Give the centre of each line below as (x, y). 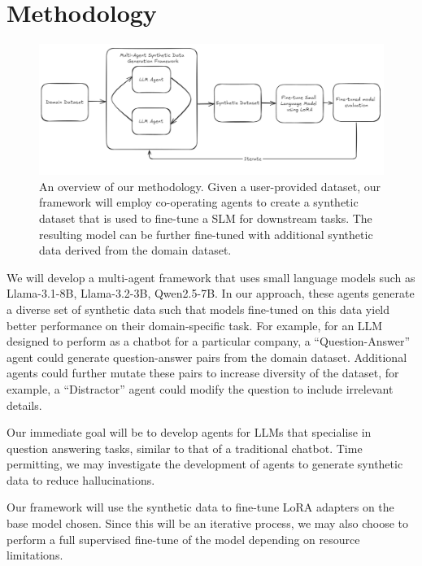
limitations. (35, 555)
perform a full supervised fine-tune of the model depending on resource (183, 539)
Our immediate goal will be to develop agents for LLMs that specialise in (189, 432)
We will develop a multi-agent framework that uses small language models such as (211, 277)
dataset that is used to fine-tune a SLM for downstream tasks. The (206, 218)
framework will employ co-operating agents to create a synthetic (199, 202)
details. (24, 405)
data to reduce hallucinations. (81, 479)
